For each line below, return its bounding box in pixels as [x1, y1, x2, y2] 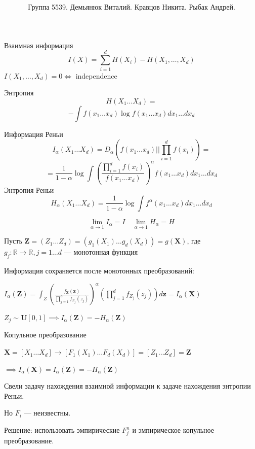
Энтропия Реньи [4, 185, 54, 195]
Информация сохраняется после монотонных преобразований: [4, 265, 194, 275]
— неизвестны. [24, 407, 71, 418]
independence [75, 70, 117, 81]
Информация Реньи [4, 128, 63, 139]
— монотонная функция [64, 247, 138, 257]
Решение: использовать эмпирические [4, 425, 120, 435]
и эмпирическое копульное [132, 425, 214, 435]
